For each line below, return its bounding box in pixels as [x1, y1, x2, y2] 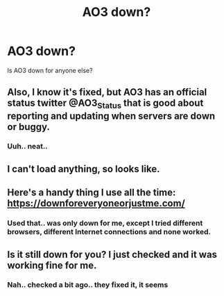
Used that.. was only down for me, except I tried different [7, 218, 203, 228]
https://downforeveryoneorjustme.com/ [7, 197, 185, 209]
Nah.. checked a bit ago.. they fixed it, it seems [7, 280, 169, 290]
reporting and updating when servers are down [7, 110, 216, 122]
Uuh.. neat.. [7, 142, 49, 151]
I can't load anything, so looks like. [7, 163, 160, 174]
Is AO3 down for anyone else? [7, 66, 93, 74]
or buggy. [7, 121, 51, 133]
